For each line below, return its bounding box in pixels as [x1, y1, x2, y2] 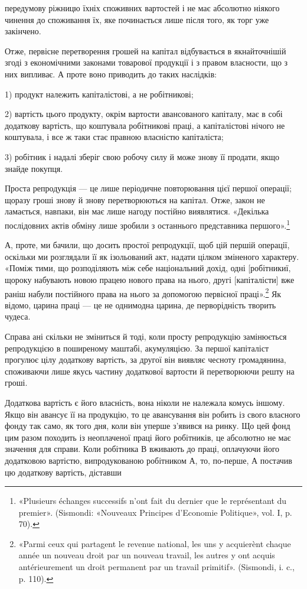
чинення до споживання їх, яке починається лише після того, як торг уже [5, 13, 269, 25]
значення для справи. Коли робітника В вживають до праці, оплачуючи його [5, 442, 280, 455]
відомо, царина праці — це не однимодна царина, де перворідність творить [5, 298, 276, 311]
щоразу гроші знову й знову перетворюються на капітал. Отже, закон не [5, 193, 265, 206]
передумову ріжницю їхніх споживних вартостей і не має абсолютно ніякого [5, 2, 280, 14]
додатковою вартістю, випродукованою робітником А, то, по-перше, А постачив [5, 454, 292, 466]
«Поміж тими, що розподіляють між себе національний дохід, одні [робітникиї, [5, 262, 291, 274]
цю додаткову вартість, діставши [5, 466, 122, 478]
